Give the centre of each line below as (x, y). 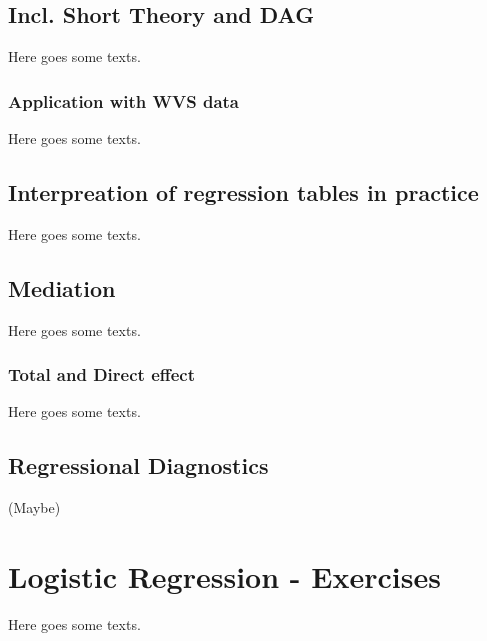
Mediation (62, 287)
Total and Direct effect (102, 374)
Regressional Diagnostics (138, 465)
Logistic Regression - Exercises (224, 576)
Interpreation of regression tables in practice (243, 192)
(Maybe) (34, 507)
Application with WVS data (124, 100)
